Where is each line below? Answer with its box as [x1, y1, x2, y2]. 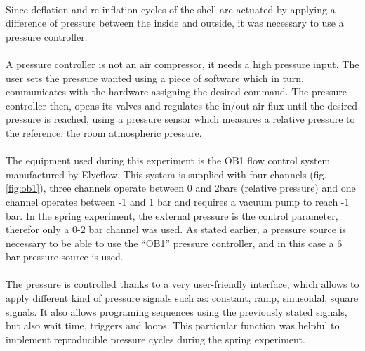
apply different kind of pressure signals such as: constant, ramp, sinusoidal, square [6, 291, 359, 305]
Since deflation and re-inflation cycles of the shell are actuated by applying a [6, 1, 336, 16]
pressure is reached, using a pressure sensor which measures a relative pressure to [6, 112, 355, 126]
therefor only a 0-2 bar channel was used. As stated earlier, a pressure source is [6, 222, 347, 237]
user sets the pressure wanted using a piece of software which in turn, [6, 70, 304, 85]
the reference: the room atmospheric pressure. [6, 125, 202, 140]
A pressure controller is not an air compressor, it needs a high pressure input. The [6, 56, 359, 71]
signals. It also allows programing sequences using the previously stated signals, [6, 304, 347, 319]
